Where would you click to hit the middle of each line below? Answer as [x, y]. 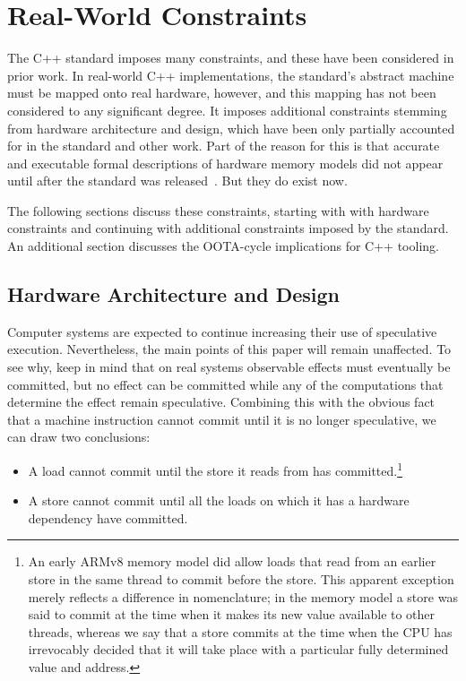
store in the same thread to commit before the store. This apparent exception [241, 579]
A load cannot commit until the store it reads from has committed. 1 [216, 469]
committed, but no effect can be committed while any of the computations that [225, 384]
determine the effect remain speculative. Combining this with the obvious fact [221, 402]
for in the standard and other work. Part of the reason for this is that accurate [224, 146]
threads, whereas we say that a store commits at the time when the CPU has [240, 631]
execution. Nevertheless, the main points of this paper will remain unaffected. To [229, 349]
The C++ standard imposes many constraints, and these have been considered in [231, 58]
